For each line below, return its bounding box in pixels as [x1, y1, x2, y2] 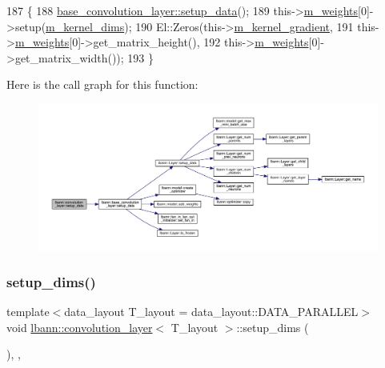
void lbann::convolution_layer [6, 318, 153, 335]
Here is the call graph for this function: [6, 76, 199, 93]
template [6, 303, 50, 320]
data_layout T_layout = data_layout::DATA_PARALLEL [64, 303, 359, 320]
